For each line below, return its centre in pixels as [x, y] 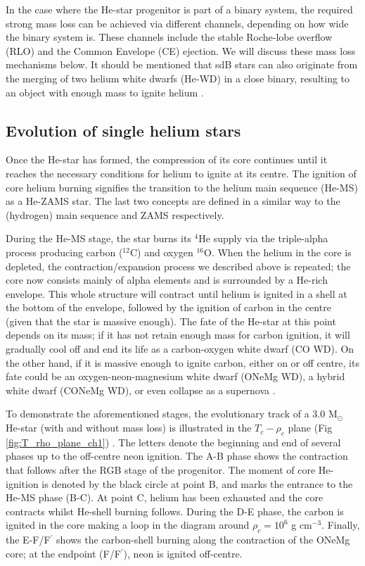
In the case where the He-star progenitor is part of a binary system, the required [179, 9]
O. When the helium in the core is [278, 252]
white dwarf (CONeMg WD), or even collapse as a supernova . [141, 390]
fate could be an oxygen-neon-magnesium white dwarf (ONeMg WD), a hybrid [175, 376]
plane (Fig [310, 428]
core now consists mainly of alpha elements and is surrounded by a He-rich [167, 280]
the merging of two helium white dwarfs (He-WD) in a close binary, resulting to [178, 78]
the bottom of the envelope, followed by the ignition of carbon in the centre [168, 307]
